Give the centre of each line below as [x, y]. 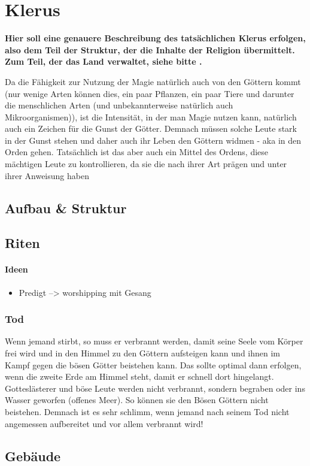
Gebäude [33, 456]
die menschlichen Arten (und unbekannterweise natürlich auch [119, 105]
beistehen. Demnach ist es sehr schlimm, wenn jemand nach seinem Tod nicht [147, 411]
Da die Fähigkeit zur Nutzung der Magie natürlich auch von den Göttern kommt [153, 81]
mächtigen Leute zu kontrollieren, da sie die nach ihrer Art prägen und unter [146, 164]
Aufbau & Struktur [66, 208]
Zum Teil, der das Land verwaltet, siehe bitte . [104, 61]
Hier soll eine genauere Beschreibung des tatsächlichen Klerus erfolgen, [155, 38]
